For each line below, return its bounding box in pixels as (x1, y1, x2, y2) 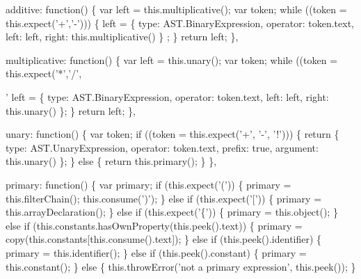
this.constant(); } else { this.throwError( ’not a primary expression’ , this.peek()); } (6, 259, 356, 273)
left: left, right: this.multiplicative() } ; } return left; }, (6, 29, 239, 44)
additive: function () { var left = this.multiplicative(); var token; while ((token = (6, 2, 347, 16)
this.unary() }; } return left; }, (6, 103, 136, 118)
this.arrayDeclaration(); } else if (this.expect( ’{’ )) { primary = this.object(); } (6, 205, 338, 219)
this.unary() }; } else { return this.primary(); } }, (6, 154, 217, 168)
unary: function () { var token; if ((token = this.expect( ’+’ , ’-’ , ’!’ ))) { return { (6, 127, 339, 141)
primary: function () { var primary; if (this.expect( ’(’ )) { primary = (6, 177, 291, 191)
